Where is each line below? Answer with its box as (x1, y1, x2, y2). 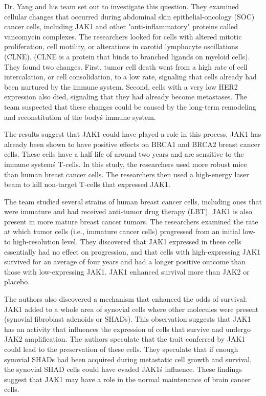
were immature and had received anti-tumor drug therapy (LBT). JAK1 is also (4, 206, 252, 217)
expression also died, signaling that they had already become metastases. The (4, 91, 248, 102)
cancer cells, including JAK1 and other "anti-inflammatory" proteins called (4, 21, 238, 32)
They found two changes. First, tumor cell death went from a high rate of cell (4, 61, 248, 72)
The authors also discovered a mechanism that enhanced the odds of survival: (4, 294, 248, 304)
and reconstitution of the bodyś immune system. (4, 111, 156, 122)
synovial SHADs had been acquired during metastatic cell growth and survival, (4, 353, 252, 364)
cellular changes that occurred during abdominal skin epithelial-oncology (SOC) (4, 11, 255, 22)
